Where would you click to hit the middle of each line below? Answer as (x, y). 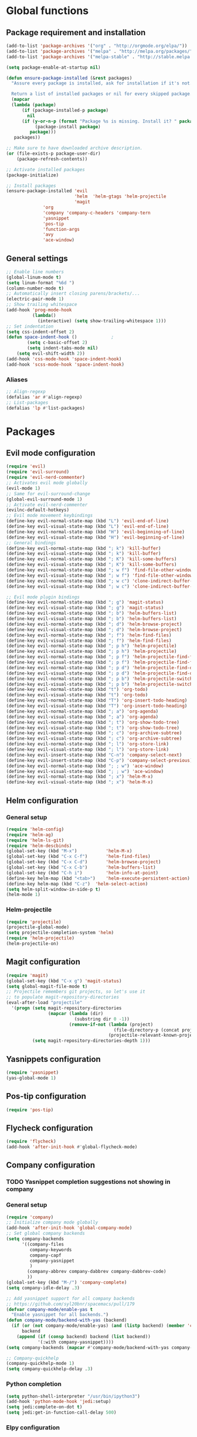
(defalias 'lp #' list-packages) (45, 408)
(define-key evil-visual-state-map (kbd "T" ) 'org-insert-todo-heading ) (97, 706)
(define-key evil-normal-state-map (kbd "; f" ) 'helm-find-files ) (89, 635)
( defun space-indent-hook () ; (60, 337)
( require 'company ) (30, 1217)
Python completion (34, 1384)
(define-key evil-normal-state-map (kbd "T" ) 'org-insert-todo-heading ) (97, 701)
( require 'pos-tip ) (30, 1110)
